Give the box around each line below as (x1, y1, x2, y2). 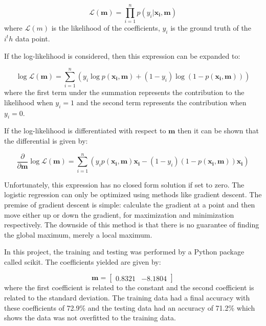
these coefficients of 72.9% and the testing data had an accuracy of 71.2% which (4, 302, 255, 313)
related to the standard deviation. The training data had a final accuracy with (4, 292, 250, 303)
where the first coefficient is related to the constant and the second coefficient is (4, 282, 254, 293)
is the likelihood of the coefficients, (51, 22, 160, 33)
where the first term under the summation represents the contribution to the (4, 87, 245, 98)
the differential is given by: (4, 135, 88, 146)
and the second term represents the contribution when (76, 97, 247, 107)
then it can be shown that (178, 125, 259, 136)
